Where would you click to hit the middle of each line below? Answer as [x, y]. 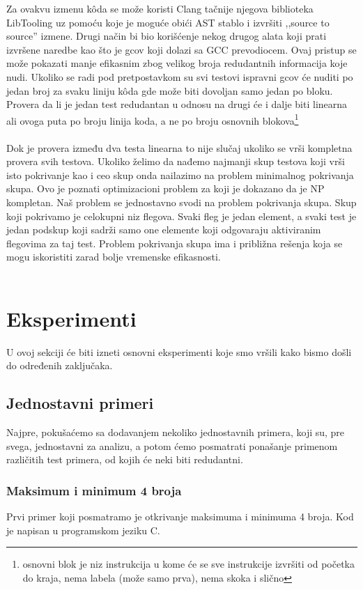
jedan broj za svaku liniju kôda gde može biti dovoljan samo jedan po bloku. [170, 90]
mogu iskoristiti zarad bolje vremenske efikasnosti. [114, 257]
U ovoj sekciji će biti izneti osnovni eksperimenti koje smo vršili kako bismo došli [179, 351]
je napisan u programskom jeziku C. [83, 530]
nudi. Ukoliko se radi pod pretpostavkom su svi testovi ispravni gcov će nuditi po [180, 76]
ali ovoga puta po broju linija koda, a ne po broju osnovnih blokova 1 [153, 119]
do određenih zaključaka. [60, 365]
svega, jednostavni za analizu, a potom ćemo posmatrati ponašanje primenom [172, 445]
